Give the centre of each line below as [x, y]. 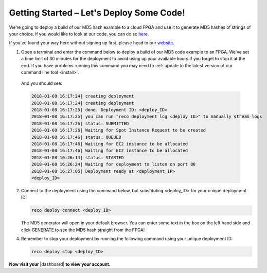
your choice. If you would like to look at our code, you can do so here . [79, 34]
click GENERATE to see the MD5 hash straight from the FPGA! [83, 230]
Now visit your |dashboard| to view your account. [60, 264]
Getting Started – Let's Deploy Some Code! [97, 13]
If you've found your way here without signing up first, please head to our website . [92, 43]
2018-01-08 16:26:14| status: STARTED [78, 157]
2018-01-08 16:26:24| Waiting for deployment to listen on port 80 [114, 164]
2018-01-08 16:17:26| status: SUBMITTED [80, 123]
